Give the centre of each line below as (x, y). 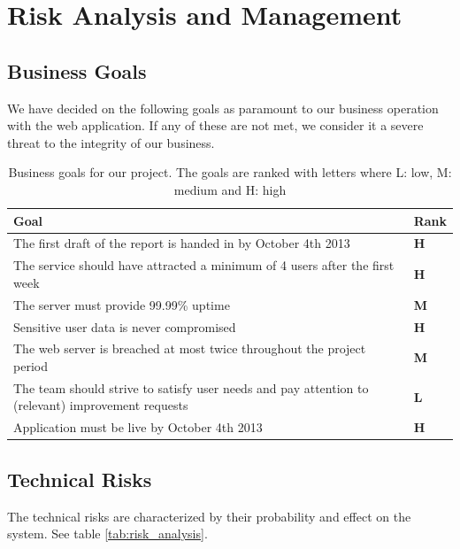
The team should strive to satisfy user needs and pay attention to (191, 387)
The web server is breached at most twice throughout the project (190, 348)
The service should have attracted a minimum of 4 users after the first (204, 265)
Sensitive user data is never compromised (125, 326)
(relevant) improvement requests (101, 405)
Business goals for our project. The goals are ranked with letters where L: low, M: (230, 172)
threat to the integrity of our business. (111, 142)
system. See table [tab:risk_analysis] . (107, 534)
